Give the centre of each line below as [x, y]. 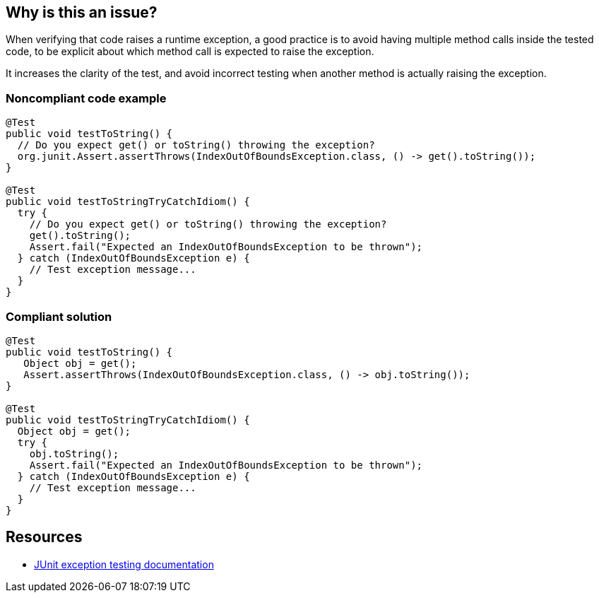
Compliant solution [59, 316]
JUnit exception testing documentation [124, 564]
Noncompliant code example [86, 98]
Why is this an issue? [82, 12]
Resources [44, 537]
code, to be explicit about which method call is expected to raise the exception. [190, 52]
